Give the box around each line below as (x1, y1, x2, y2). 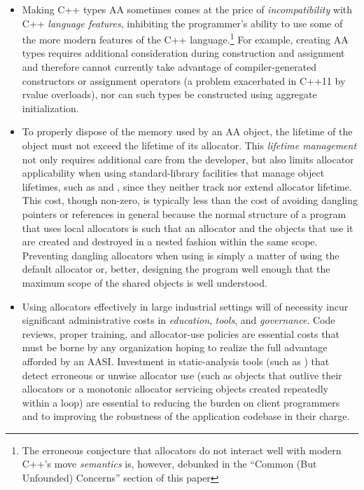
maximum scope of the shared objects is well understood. (22, 275, 267, 290)
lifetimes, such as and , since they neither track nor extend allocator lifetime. (22, 179, 352, 193)
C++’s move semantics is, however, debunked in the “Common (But (22, 456, 317, 471)
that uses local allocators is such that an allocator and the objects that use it (22, 220, 353, 235)
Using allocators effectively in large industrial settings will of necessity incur (22, 299, 349, 313)
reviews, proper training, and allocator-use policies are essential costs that (22, 326, 339, 341)
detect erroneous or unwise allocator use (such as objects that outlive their (22, 367, 342, 382)
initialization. (22, 100, 79, 115)
